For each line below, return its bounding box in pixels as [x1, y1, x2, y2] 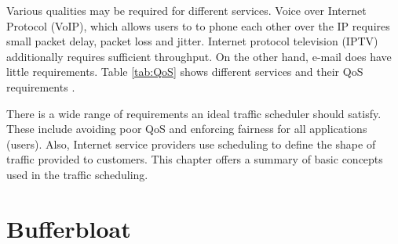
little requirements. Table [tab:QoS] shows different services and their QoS [6, 63, 363, 80]
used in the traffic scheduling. [6, 166, 148, 182]
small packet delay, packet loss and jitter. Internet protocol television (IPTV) [6, 33, 378, 49]
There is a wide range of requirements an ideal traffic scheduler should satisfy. [6, 105, 382, 121]
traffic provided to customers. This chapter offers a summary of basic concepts [6, 151, 383, 167]
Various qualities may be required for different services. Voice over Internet [6, 2, 367, 18]
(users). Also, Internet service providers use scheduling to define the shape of [6, 135, 376, 152]
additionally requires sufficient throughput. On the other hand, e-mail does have [6, 48, 392, 64]
